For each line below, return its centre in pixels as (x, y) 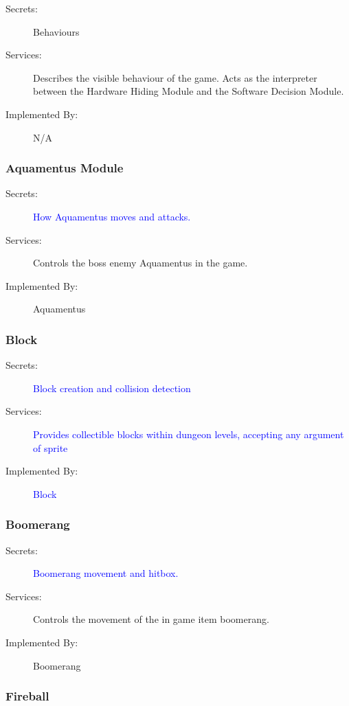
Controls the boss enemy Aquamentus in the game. (140, 263)
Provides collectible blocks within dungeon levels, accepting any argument (189, 434)
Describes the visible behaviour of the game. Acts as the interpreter (175, 77)
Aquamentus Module (65, 168)
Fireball (27, 696)
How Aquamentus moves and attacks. (112, 216)
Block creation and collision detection (112, 388)
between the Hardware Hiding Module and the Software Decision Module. (189, 91)
